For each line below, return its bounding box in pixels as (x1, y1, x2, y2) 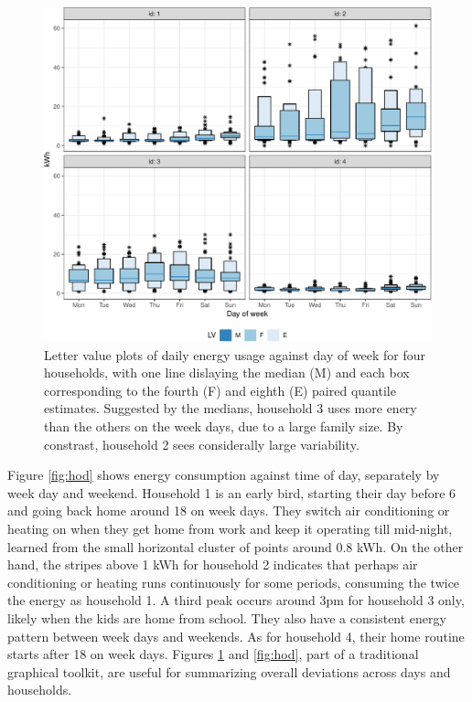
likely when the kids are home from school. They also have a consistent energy (7, 608, 446, 627)
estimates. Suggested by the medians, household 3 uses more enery (44, 399, 417, 418)
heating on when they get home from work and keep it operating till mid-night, (7, 518, 453, 537)
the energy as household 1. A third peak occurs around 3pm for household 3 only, (7, 590, 465, 610)
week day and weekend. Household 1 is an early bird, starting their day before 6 (7, 483, 456, 502)
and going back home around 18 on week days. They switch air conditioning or (7, 501, 450, 520)
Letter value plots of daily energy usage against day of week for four (44, 345, 426, 364)
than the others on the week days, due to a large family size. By (44, 417, 403, 435)
